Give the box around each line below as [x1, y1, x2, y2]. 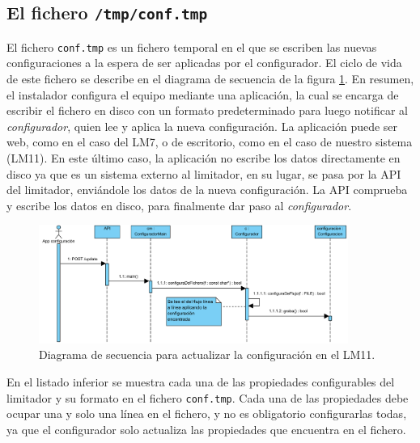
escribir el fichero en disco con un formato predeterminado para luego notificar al [6, 102, 408, 119]
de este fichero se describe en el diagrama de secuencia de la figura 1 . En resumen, [6, 70, 414, 87]
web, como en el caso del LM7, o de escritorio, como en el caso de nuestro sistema [6, 133, 413, 150]
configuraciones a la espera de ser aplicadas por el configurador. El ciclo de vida [6, 54, 402, 71]
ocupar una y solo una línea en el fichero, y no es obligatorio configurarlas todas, [6, 405, 407, 422]
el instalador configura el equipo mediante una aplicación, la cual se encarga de [6, 86, 399, 103]
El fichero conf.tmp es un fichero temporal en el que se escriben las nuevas [6, 38, 377, 55]
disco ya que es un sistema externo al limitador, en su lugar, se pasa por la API [6, 165, 401, 182]
